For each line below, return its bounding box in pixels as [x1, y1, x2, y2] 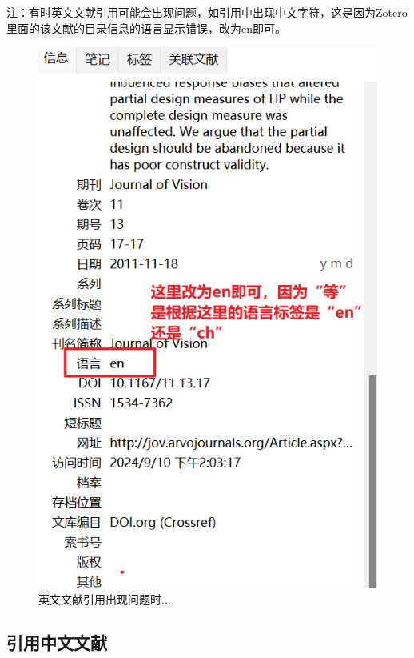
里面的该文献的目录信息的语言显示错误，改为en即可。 [6, 19, 286, 36]
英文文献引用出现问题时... [38, 591, 171, 608]
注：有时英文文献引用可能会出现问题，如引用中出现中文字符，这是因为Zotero [6, 4, 408, 20]
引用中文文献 [6, 630, 107, 655]
